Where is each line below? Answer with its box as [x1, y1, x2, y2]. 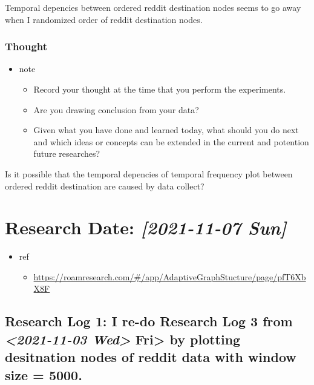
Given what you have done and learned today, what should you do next [33, 123, 299, 136]
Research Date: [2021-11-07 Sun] [5, 215, 287, 240]
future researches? [33, 147, 100, 160]
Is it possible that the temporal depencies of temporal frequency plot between [5, 167, 293, 180]
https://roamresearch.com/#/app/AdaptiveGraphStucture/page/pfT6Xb [33, 270, 306, 283]
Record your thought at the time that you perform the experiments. [33, 83, 286, 95]
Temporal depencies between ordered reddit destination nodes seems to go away [5, 1, 301, 13]
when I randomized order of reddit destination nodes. [5, 13, 203, 25]
